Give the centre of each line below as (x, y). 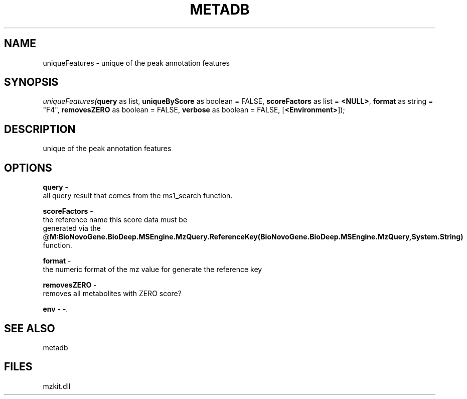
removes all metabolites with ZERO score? (112, 294)
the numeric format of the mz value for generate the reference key (152, 270)
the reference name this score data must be (115, 220)
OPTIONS (28, 168)
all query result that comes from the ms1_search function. (138, 196)
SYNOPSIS (31, 82)
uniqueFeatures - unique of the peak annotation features (136, 63)
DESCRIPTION (40, 129)
